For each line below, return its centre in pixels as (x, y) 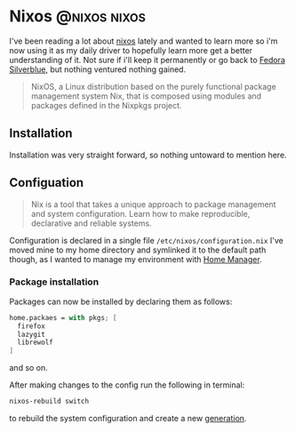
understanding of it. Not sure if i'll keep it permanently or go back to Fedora (147, 60)
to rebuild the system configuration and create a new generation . (128, 419)
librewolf (35, 343)
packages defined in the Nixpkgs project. (106, 105)
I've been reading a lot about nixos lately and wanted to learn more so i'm (144, 41)
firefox (32, 326)
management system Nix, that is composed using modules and (146, 96)
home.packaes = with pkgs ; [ (63, 317)
